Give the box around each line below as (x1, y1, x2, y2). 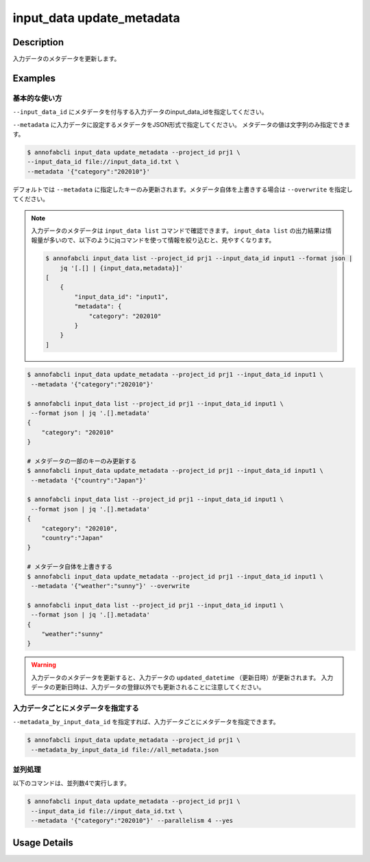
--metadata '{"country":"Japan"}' (31, 476, 147, 484)
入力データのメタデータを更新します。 (12, 55, 121, 63)
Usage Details (12, 837, 73, 848)
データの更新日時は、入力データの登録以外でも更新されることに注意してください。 (31, 683, 265, 691)
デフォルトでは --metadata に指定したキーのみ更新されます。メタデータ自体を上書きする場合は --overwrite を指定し (12, 185, 353, 194)
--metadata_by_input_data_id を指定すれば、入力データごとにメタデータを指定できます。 (12, 718, 280, 726)
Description (12, 36, 64, 48)
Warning (31, 661, 56, 669)
